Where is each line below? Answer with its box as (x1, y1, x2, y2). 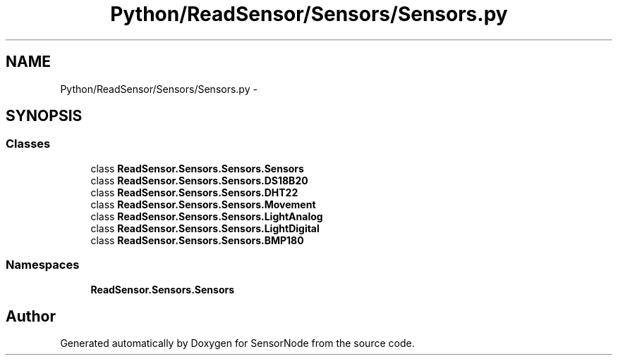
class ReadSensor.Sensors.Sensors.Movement (90, 198, 316, 210)
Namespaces (6, 258, 80, 272)
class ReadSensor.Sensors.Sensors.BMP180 (90, 234, 304, 246)
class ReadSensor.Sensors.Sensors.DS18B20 (90, 174, 308, 186)
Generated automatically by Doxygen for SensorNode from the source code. (60, 337, 415, 350)
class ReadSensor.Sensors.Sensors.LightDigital (90, 222, 320, 234)
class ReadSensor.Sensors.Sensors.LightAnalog (90, 210, 323, 222)
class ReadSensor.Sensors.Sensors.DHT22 (90, 186, 298, 198)
